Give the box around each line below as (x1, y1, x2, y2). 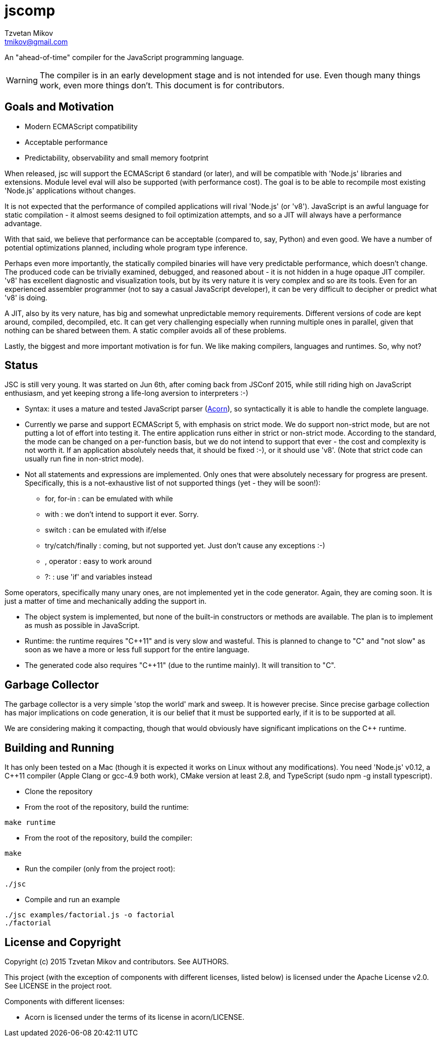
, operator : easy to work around (45, 557, 152, 566)
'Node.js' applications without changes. (5, 186, 136, 195)
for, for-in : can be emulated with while (45, 494, 173, 503)
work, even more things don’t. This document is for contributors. (39, 80, 285, 90)
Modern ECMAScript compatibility (25, 122, 138, 131)
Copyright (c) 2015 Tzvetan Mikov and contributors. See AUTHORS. (5, 957, 229, 966)
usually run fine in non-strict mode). (25, 454, 144, 463)
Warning (6, 75, 38, 85)
